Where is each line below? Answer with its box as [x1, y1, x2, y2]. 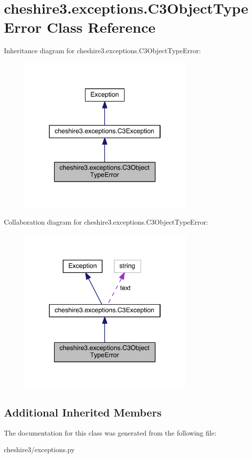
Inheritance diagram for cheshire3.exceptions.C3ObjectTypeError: [4, 45, 201, 56]
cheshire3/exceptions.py [4, 444, 75, 454]
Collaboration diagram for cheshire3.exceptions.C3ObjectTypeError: [4, 217, 208, 227]
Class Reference [46, 17, 156, 37]
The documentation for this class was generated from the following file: [4, 427, 216, 437]
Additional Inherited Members [4, 405, 162, 420]
